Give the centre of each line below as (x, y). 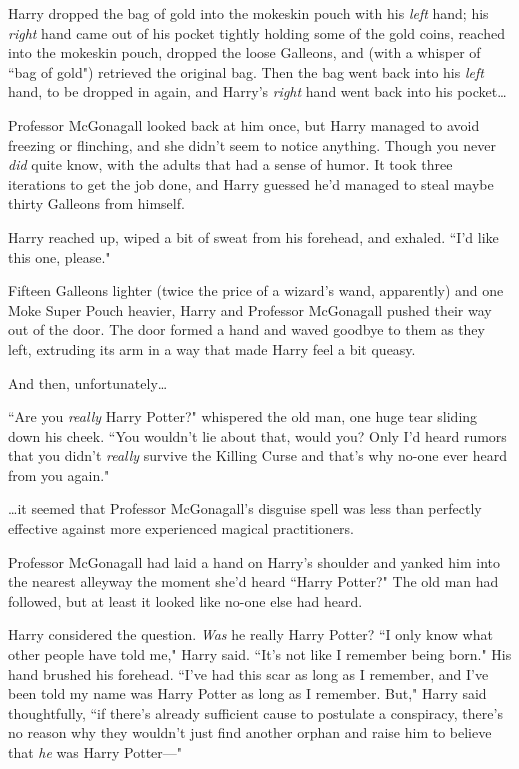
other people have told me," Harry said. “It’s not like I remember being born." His (260, 654)
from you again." (59, 474)
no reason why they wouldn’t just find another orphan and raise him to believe (250, 732)
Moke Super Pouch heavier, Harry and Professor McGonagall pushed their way (250, 309)
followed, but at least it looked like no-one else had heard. (185, 600)
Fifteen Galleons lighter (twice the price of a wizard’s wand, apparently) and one (256, 290)
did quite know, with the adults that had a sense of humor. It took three (230, 164)
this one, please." (59, 256)
